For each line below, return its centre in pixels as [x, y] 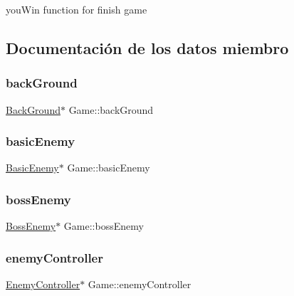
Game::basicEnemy [109, 168]
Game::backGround [111, 109]
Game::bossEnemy [104, 226]
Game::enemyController [140, 284]
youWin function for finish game [77, 9]
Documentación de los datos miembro [147, 47]
